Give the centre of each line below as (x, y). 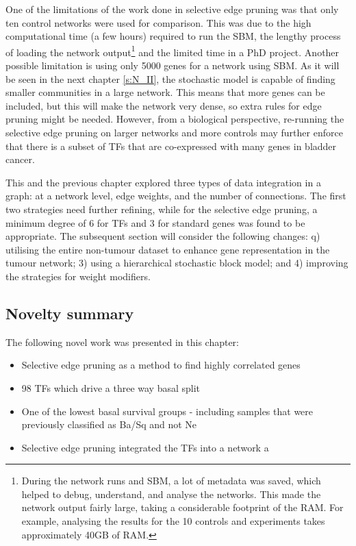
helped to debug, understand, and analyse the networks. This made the (171, 494)
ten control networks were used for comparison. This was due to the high (158, 22)
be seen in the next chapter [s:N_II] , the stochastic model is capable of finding (170, 78)
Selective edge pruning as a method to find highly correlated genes (161, 365)
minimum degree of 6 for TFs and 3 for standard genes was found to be (155, 222)
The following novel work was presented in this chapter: (122, 342)
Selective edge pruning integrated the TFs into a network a (145, 447)
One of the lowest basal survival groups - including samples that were (167, 411)
